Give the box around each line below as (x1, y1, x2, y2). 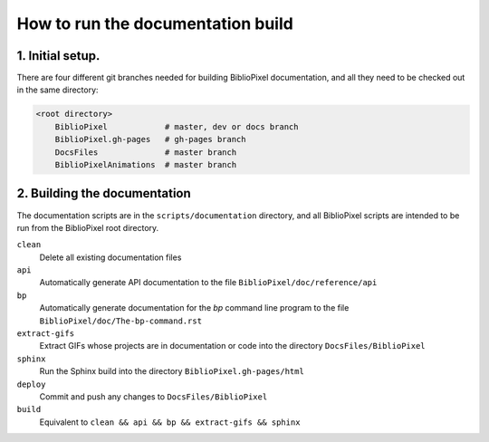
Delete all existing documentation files (39, 252, 182, 263)
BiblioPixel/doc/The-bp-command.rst (39, 315, 203, 326)
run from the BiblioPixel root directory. (16, 222, 159, 233)
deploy (16, 379, 46, 389)
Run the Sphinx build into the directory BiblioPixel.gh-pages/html (39, 366, 305, 377)
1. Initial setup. (16, 48, 101, 63)
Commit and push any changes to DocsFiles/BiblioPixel (39, 390, 268, 402)
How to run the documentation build (16, 14, 293, 34)
